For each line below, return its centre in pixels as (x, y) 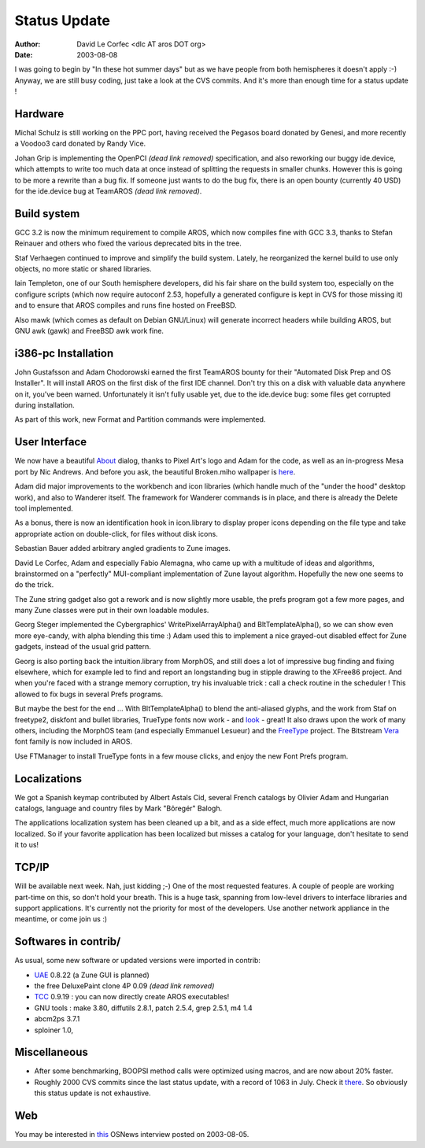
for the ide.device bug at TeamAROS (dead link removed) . (108, 191)
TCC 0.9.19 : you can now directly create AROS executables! (132, 997)
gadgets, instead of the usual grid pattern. (83, 647)
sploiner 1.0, (54, 1030)
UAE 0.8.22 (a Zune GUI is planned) (92, 975)
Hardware (39, 114)
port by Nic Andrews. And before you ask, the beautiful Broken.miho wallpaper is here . (155, 471)
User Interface (51, 442)
